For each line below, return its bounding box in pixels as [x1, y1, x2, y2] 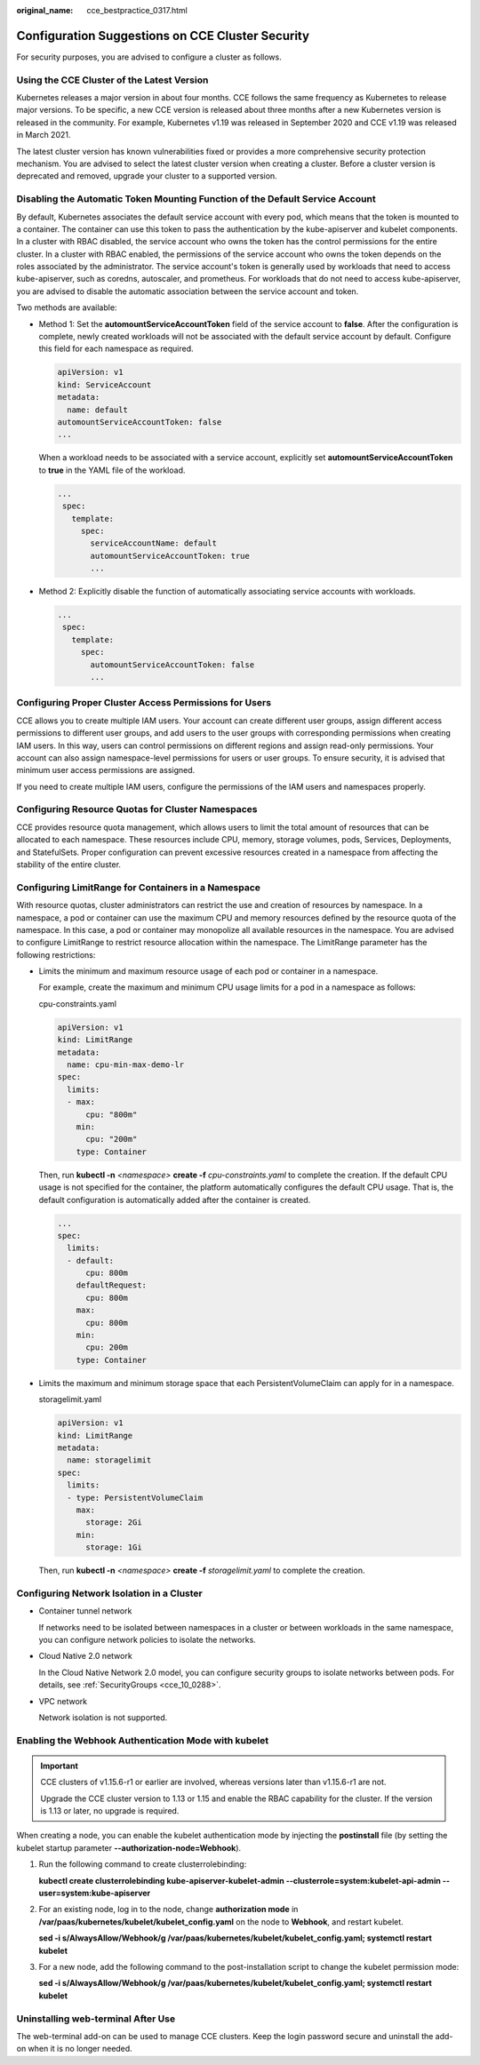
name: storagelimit [67, 1455, 152, 1465]
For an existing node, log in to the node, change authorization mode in [38, 1904, 299, 1915]
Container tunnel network [38, 1606, 132, 1616]
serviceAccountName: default [90, 538, 218, 548]
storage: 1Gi [85, 1543, 142, 1552]
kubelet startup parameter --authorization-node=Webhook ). [16, 1842, 242, 1853]
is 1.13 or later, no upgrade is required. [40, 1806, 180, 1816]
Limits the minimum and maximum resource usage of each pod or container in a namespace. [38, 966, 379, 977]
